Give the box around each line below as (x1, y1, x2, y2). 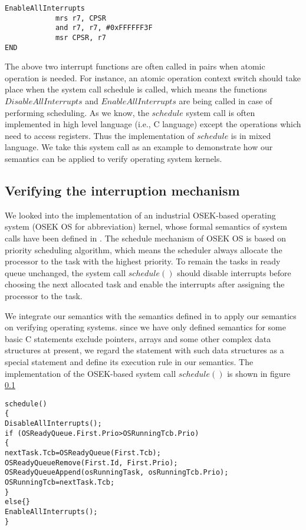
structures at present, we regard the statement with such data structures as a (5, 344, 284, 356)
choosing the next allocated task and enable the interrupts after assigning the (5, 278, 285, 290)
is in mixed (231, 129, 271, 141)
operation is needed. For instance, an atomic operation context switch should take (5, 71, 301, 84)
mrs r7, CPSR (55, 14, 106, 22)
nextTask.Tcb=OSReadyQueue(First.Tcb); (5, 449, 161, 458)
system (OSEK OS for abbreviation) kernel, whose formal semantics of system (5, 220, 287, 233)
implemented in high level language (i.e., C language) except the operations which (5, 118, 301, 130)
